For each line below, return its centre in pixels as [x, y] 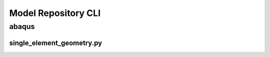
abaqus [22, 26]
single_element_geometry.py [56, 43]
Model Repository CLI [55, 13]
